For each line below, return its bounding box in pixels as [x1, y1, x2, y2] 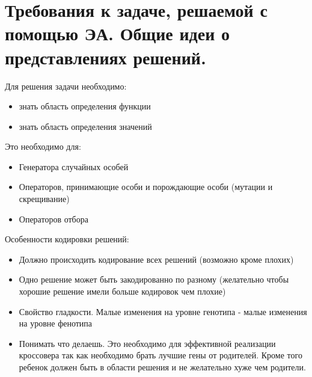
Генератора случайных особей [19, 160, 129, 173]
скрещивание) [19, 192, 70, 205]
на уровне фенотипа [19, 317, 93, 329]
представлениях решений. [5, 44, 206, 69]
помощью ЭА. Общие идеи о [5, 21, 230, 46]
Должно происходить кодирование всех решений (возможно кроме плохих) [19, 253, 294, 265]
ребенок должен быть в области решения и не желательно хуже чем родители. [19, 361, 306, 373]
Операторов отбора [19, 212, 88, 225]
